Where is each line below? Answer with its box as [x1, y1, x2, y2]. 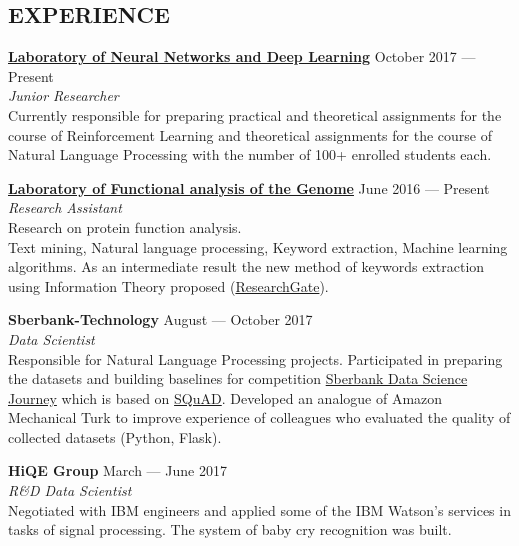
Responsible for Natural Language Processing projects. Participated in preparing [8, 348, 503, 369]
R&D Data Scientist [8, 480, 132, 501]
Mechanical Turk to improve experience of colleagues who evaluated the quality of [8, 407, 511, 428]
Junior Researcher [8, 85, 119, 106]
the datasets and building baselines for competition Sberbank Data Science [8, 368, 468, 389]
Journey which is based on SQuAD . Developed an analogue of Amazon [8, 387, 443, 408]
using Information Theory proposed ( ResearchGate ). [8, 275, 329, 296]
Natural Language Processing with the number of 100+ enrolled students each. [8, 144, 492, 165]
